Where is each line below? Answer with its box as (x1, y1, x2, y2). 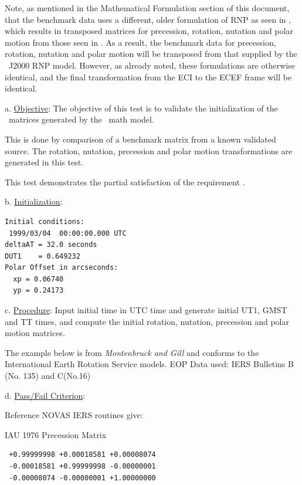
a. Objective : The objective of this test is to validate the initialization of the (5, 101, 278, 114)
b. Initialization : (5, 195, 63, 208)
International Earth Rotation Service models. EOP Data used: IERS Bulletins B (5, 358, 294, 370)
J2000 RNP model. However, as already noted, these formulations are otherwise (8, 59, 295, 71)
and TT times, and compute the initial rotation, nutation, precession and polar (5, 315, 289, 327)
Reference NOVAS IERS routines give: (5, 409, 143, 421)
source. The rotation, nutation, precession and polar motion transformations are (5, 144, 293, 157)
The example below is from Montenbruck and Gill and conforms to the (5, 346, 259, 358)
